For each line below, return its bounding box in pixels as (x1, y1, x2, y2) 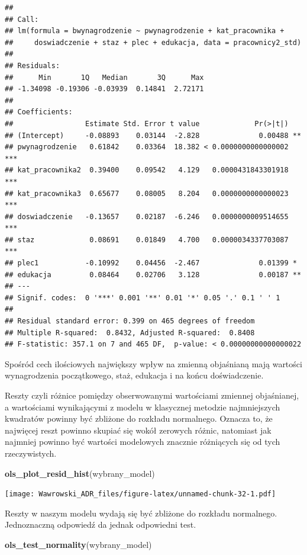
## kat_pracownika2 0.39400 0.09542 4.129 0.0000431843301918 (5, 166, 289, 175)
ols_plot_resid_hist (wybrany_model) (5, 467, 155, 479)
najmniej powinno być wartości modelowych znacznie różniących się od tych (5, 435, 280, 448)
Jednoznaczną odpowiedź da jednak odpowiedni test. (5, 518, 196, 531)
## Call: (5, 15, 39, 24)
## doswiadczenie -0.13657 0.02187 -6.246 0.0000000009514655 (5, 212, 289, 221)
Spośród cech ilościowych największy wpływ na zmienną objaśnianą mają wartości (5, 357, 302, 370)
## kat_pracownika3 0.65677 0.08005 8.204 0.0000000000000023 (5, 189, 289, 198)
